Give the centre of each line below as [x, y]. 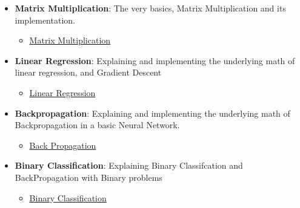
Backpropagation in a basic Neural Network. [97, 125]
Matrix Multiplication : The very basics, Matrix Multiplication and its [150, 8]
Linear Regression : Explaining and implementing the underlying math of [155, 60]
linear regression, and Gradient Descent [88, 72]
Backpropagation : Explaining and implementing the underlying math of [152, 113]
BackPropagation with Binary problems [88, 177]
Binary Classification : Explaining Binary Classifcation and [129, 165]
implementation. [45, 20]
